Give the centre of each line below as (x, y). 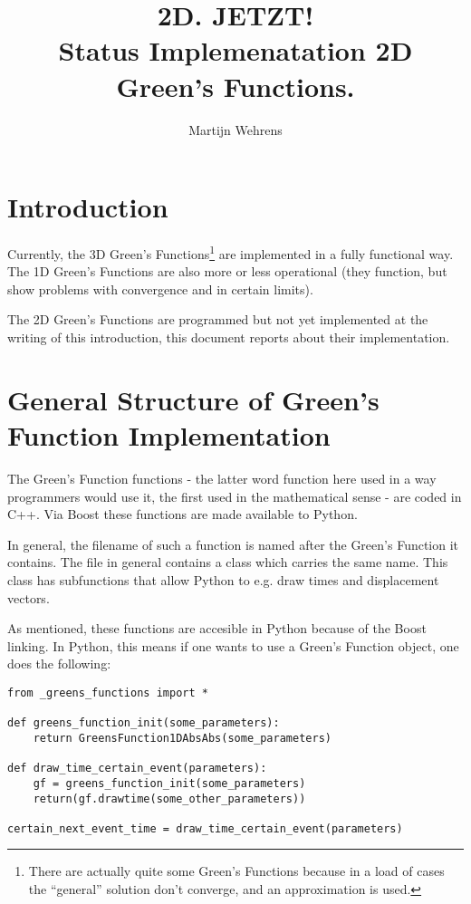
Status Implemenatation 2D (235, 50)
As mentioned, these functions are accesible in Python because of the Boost (217, 628)
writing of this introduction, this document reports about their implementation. (229, 337)
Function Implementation (169, 435)
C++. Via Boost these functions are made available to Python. (183, 514)
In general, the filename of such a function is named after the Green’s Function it (233, 544)
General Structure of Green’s (193, 399)
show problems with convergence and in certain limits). (160, 289)
